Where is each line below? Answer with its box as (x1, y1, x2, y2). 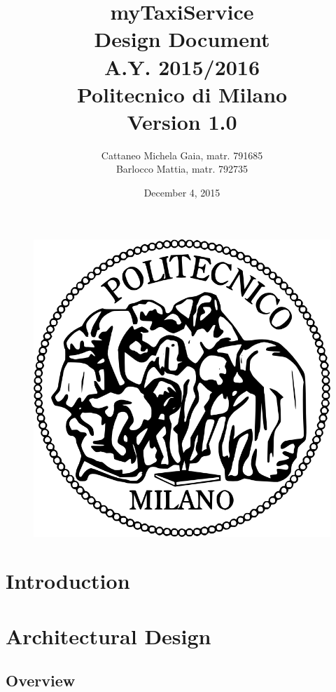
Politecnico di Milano (76, 79, 288, 108)
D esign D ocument (94, 25, 270, 53)
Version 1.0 (127, 107, 237, 135)
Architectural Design (6, 621, 211, 650)
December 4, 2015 (143, 185, 220, 200)
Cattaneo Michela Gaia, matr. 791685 (101, 147, 263, 162)
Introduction (6, 566, 130, 595)
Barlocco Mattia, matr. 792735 (115, 161, 248, 176)
